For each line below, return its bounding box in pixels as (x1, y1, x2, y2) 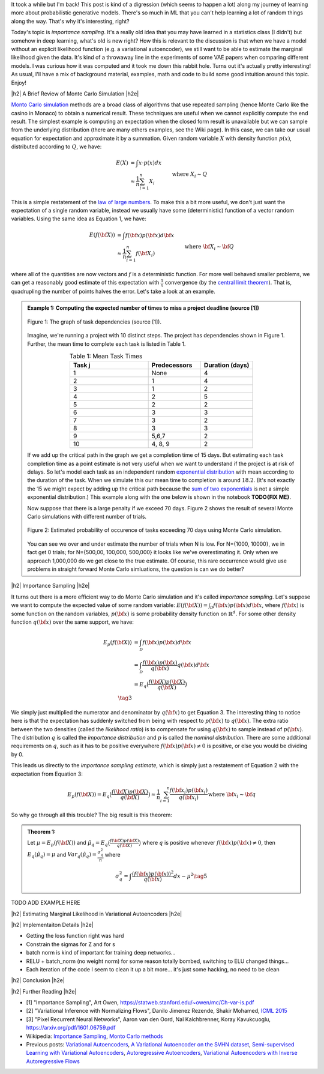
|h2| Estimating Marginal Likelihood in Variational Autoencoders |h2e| (11, 910, 182, 917)
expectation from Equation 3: (11, 770, 83, 777)
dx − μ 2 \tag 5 (173, 871, 208, 879)
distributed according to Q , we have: (11, 143, 102, 150)
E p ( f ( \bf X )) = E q (67, 791, 110, 799)
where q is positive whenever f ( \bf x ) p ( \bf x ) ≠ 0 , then (142, 839, 275, 846)
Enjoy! (11, 79, 27, 86)
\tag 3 (118, 694, 132, 701)
